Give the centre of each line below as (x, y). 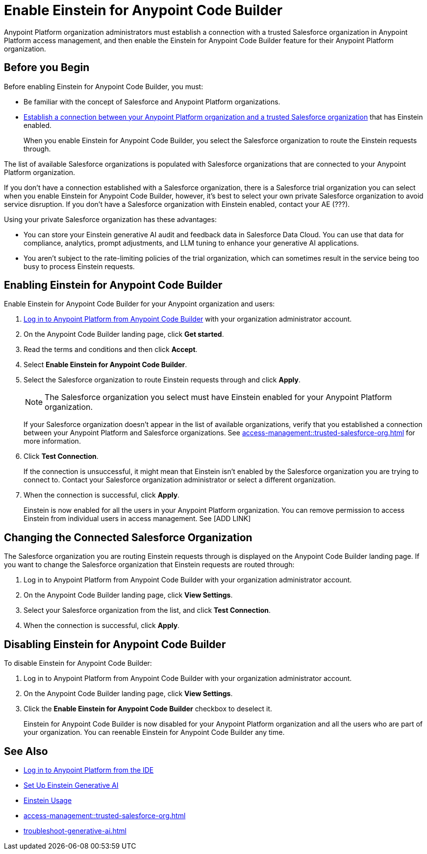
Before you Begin (47, 68)
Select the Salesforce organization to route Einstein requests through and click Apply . (162, 380)
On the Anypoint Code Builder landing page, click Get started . (124, 334)
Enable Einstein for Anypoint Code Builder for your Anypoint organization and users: (139, 304)
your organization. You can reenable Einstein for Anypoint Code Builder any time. (154, 732)
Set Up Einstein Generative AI (71, 785)
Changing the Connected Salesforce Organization (128, 537)
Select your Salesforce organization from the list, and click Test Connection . (147, 610)
